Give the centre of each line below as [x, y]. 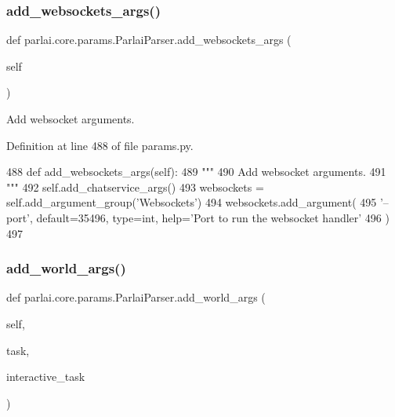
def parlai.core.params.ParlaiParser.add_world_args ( [136, 297]
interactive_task [46, 377]
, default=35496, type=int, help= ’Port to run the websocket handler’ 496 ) [210, 217]
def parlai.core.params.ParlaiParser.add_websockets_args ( [149, 40]
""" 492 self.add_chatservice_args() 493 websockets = [135, 187]
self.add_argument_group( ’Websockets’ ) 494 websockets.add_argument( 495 [192, 202]
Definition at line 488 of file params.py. [100, 145]
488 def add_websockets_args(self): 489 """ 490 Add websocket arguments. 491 [196, 172]
